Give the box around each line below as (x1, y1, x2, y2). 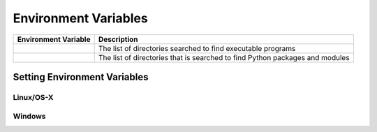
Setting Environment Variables (13, 71, 149, 83)
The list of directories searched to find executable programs (98, 43, 296, 53)
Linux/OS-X (13, 92, 54, 102)
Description (98, 34, 139, 44)
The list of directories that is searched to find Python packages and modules (98, 52, 350, 62)
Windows (13, 111, 46, 121)
